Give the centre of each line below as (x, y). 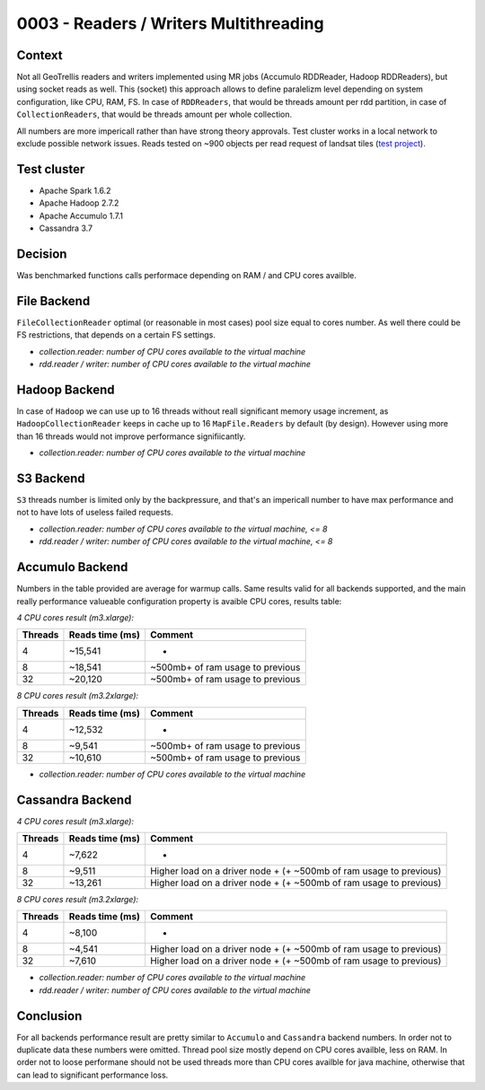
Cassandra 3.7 (66, 228)
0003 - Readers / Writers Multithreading (170, 23)
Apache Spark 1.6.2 (75, 190)
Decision (42, 254)
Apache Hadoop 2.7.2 (79, 203)
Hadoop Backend (66, 389)
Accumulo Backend (72, 567)
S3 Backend (51, 478)
